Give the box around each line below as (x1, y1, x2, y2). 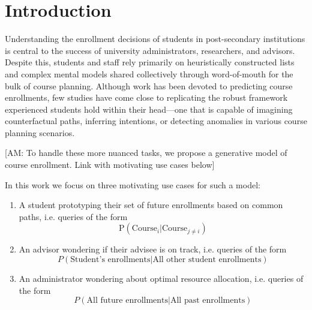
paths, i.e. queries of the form (19, 210, 128, 222)
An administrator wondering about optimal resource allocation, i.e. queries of (19, 272, 304, 285)
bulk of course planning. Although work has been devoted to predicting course (5, 79, 293, 92)
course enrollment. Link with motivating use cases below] (5, 158, 215, 171)
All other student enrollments (152, 255, 262, 264)
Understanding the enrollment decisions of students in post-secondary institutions (5, 32, 305, 45)
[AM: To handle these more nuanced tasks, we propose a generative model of (5, 146, 287, 159)
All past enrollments (170, 296, 245, 305)
